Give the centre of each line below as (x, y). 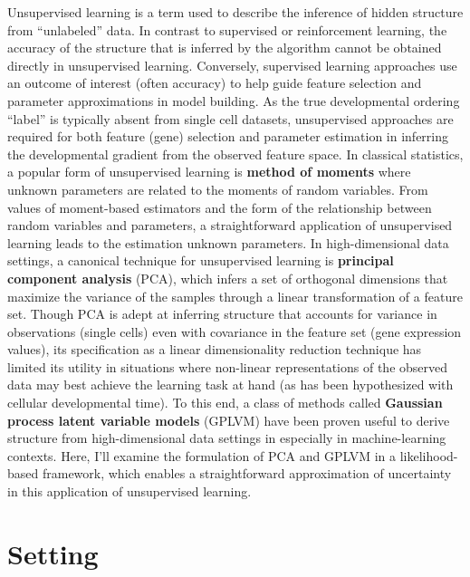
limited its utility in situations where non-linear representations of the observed (228, 366)
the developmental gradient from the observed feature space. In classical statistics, (235, 154)
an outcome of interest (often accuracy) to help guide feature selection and (215, 83)
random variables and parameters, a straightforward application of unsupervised (230, 225)
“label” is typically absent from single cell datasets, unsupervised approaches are (230, 118)
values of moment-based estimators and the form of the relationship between (220, 207)
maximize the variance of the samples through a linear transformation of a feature (235, 296)
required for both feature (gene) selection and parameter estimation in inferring (228, 136)
